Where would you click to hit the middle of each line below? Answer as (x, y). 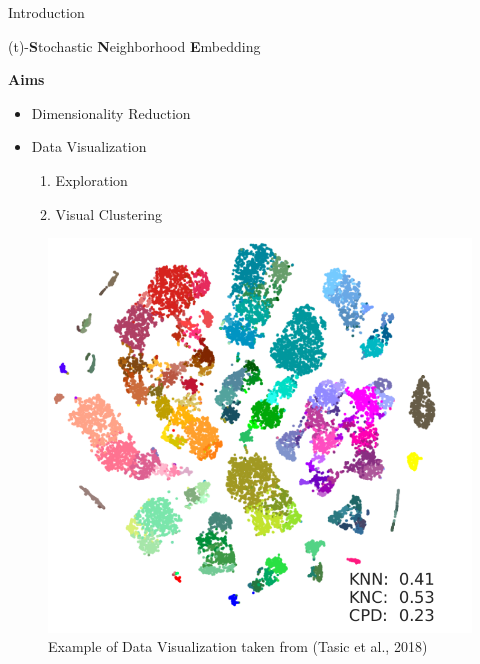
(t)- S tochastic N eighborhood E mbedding (134, 45)
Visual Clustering (108, 213)
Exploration (91, 179)
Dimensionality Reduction (111, 112)
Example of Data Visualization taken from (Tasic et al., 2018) (238, 646)
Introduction (46, 12)
